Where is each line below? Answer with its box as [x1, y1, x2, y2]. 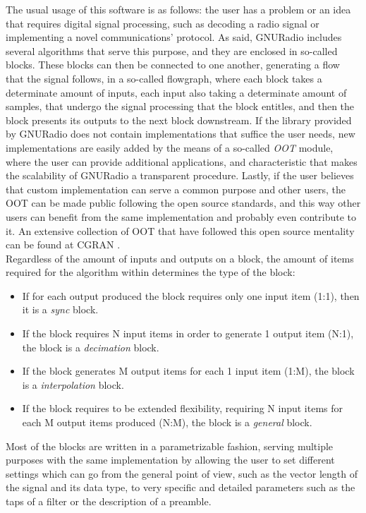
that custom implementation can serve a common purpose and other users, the [6, 181, 346, 196]
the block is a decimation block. [22, 339, 159, 354]
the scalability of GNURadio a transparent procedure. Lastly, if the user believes [6, 168, 354, 183]
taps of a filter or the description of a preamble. [6, 494, 212, 508]
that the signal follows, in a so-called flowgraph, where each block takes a [6, 71, 322, 85]
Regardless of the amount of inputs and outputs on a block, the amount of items [6, 251, 354, 265]
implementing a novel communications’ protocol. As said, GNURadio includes [6, 30, 342, 44]
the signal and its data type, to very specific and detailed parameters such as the [6, 480, 355, 495]
